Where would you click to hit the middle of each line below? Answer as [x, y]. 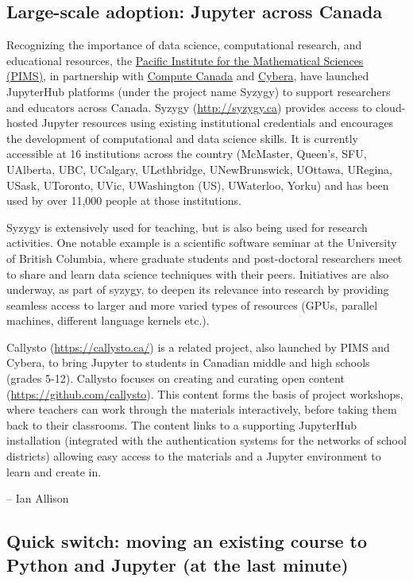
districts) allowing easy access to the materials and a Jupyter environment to [194, 456]
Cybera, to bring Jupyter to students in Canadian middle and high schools [188, 362]
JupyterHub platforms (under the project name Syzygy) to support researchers [199, 91]
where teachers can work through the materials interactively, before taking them [202, 409]
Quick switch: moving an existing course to [187, 541]
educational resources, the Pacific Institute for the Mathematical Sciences [185, 60]
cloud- [390, 107]
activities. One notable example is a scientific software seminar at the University [202, 243]
